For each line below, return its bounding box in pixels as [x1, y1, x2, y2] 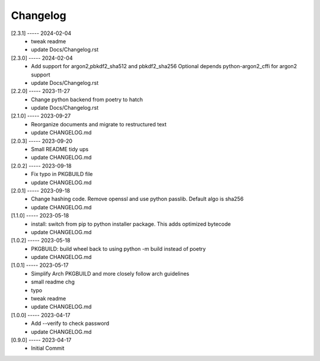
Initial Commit [31, 344, 65, 352]
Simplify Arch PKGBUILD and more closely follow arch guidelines [31, 270, 190, 277]
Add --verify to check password [31, 320, 110, 327]
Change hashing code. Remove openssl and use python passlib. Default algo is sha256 [31, 196, 244, 203]
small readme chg [31, 279, 75, 286]
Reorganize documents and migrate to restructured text [31, 120, 167, 127]
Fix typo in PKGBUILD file [31, 171, 93, 178]
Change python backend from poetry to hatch [31, 95, 143, 103]
